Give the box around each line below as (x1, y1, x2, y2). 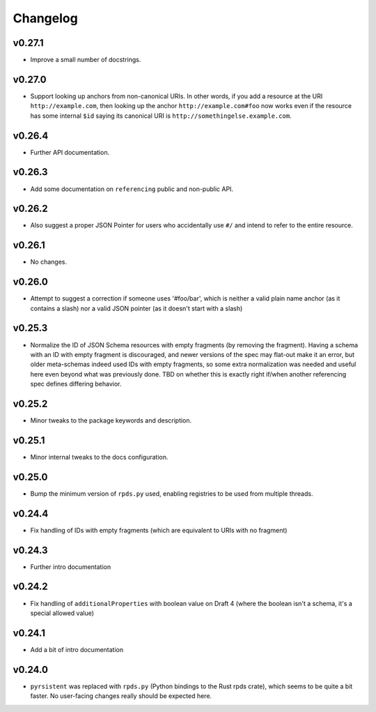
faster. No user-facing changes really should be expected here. (30, 692, 212, 700)
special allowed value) (30, 609, 94, 617)
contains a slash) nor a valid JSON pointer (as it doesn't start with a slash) (30, 304, 243, 312)
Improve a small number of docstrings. (30, 56, 141, 64)
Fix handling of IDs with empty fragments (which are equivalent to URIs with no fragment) (30, 526, 288, 534)
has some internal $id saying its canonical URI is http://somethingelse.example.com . (30, 112, 292, 120)
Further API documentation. (30, 148, 110, 156)
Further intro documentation (30, 562, 111, 571)
